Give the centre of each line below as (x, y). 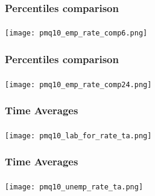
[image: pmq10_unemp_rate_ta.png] (74, 187)
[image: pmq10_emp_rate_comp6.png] (76, 33)
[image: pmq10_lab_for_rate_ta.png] (78, 136)
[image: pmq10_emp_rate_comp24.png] (78, 84)
